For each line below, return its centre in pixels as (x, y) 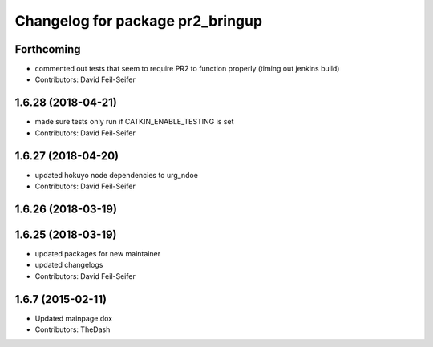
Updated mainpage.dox (73, 318)
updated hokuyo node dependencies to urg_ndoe (116, 175)
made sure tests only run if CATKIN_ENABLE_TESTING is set (134, 122)
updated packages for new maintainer (97, 253)
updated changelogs (69, 265)
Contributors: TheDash (73, 329)
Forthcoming (48, 49)
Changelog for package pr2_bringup (139, 21)
